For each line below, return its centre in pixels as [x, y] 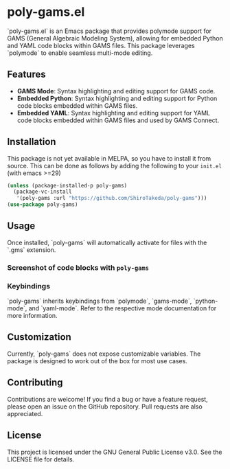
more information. [32, 316]
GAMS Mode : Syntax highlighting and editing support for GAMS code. [116, 91]
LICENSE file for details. [41, 459]
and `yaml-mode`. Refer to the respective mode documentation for [123, 308]
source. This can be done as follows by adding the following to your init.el [114, 165]
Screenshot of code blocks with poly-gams [78, 267]
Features [26, 75]
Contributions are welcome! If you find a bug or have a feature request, [107, 399]
